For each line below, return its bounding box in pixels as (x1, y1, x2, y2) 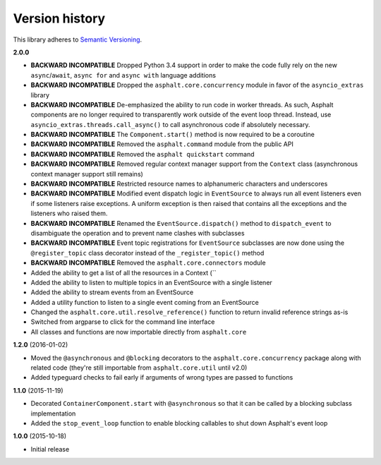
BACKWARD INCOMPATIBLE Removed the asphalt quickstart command (30, 150, 255, 158)
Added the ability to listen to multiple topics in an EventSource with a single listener (30, 278, 273, 286)
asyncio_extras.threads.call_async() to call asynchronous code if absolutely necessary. (30, 120, 310, 128)
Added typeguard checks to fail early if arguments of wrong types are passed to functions (30, 373, 294, 382)
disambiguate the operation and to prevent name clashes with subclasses (30, 229, 245, 237)
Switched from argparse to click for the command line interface (30, 318, 215, 326)
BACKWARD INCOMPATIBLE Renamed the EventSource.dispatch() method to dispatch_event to (30, 219, 332, 227)
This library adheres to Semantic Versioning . (13, 35, 143, 44)
